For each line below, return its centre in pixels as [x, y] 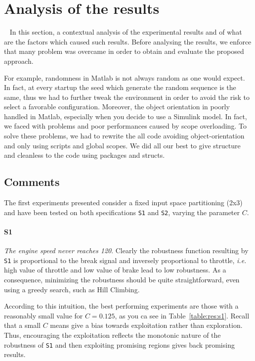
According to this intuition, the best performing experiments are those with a [121, 306]
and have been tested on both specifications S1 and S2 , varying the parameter [122, 212]
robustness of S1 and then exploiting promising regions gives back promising [119, 344]
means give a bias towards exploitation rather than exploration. [146, 325]
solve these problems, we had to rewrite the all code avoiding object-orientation [124, 136]
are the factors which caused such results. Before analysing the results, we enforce [128, 41]
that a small [22, 325]
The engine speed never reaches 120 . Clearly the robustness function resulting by [126, 250]
